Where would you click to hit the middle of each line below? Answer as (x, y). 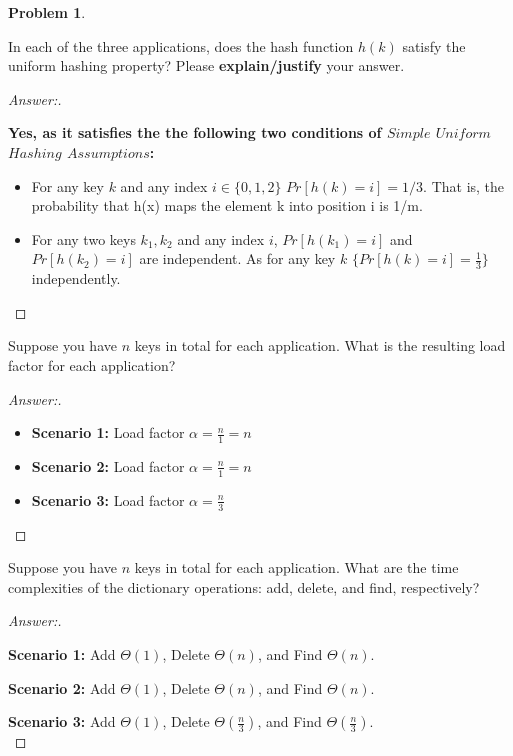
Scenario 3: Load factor (108, 499)
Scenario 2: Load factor (108, 465)
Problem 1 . (47, 12)
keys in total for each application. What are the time (296, 567)
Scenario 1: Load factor (108, 432)
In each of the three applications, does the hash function (181, 45)
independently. (76, 278)
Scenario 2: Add (62, 687)
